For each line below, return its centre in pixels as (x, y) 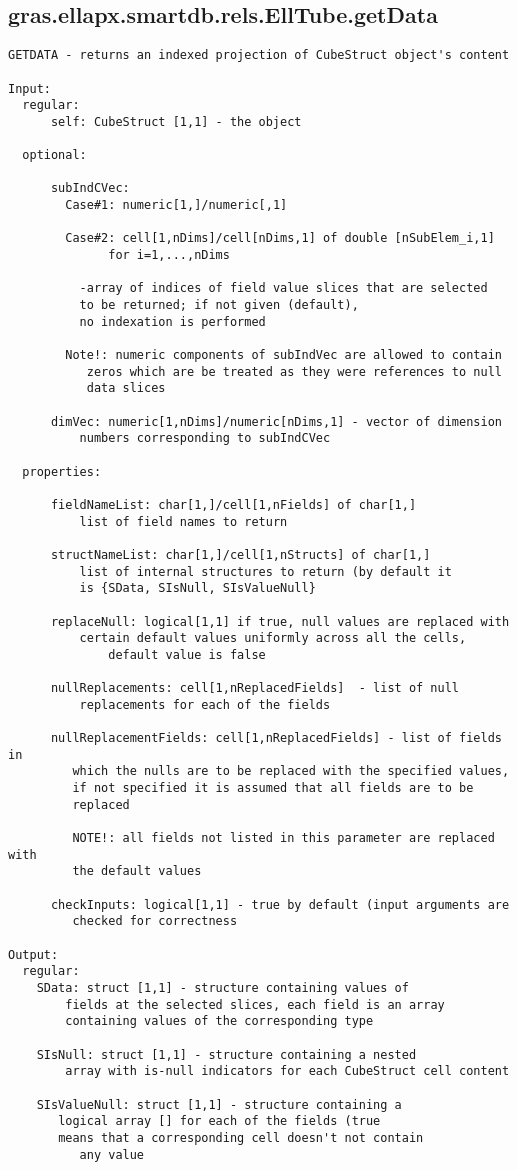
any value (112, 1154)
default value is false (187, 654)
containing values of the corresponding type (219, 1021)
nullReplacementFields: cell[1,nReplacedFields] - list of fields (276, 738)
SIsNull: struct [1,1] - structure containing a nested (226, 1054)
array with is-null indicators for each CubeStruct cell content (287, 1071)
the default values (137, 871)
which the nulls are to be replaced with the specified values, (291, 771)
